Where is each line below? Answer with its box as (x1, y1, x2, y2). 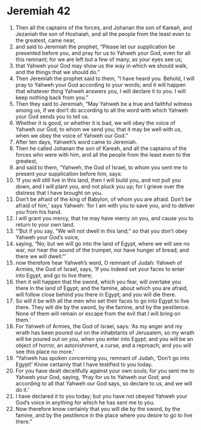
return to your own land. (15, 221, 75, 228)
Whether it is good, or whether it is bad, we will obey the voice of (15, 119, 175, 126)
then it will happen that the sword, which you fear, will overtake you (15, 278, 181, 285)
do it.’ (15, 386, 29, 393)
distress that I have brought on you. (15, 189, 103, 196)
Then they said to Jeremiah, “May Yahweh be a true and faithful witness (15, 100, 193, 107)
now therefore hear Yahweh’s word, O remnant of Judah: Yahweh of (15, 259, 183, 266)
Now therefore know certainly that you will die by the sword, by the (15, 405, 181, 412)
